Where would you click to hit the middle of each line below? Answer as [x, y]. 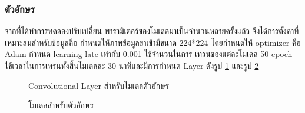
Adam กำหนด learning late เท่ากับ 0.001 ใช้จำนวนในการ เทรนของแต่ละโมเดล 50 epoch [149, 54]
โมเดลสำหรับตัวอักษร [61, 105]
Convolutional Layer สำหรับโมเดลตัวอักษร [99, 85]
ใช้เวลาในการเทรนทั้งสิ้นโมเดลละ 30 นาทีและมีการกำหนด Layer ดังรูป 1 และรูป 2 [132, 65]
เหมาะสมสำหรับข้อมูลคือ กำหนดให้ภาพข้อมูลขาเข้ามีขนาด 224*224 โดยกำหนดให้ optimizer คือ [153, 42]
